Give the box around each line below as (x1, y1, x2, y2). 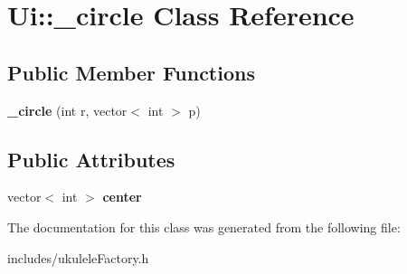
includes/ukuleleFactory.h (7, 248, 149, 267)
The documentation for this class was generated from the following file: (7, 217, 401, 236)
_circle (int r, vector (7, 100, 128, 119)
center (102, 187, 142, 206)
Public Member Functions (7, 58, 255, 86)
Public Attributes (7, 145, 175, 173)
